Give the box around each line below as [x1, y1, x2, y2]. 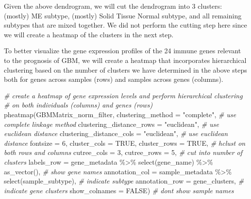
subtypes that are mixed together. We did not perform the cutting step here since [4, 20, 247, 30]
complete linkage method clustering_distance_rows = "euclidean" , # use [4, 119, 219, 129]
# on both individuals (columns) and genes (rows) [4, 100, 153, 110]
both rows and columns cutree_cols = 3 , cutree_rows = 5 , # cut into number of [4, 147, 243, 157]
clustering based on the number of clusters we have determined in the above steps [4, 64, 247, 75]
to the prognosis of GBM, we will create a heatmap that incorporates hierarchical [4, 55, 247, 65]
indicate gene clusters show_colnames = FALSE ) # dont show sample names [4, 185, 234, 195]
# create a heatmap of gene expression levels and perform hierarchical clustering [4, 90, 243, 100]
